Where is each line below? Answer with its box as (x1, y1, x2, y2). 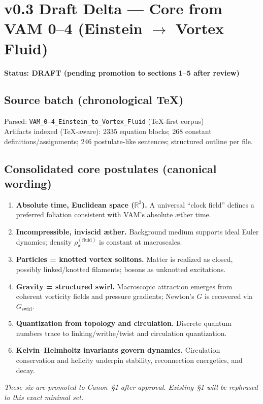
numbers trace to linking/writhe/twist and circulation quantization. (16, 327, 227, 338)
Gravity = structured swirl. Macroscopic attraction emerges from (16, 281, 233, 291)
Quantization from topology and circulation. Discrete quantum (16, 318, 232, 328)
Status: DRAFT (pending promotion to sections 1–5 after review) (4, 67, 240, 78)
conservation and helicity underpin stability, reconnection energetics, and (16, 355, 243, 365)
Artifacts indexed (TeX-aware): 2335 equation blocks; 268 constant (4, 125, 212, 136)
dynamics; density (16, 236, 72, 247)
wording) (4, 175, 52, 191)
